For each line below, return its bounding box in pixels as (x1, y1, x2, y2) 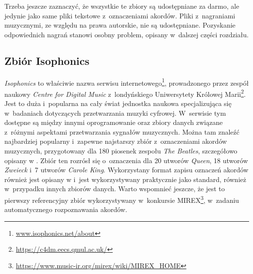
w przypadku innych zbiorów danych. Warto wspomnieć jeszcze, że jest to (4, 183, 225, 194)
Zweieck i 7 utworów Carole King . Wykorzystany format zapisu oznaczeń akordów (4, 165, 249, 175)
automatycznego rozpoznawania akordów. (4, 204, 127, 214)
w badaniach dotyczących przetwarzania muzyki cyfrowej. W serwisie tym (4, 107, 226, 118)
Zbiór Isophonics (4, 53, 90, 68)
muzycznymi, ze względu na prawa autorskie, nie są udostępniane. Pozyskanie (4, 20, 236, 30)
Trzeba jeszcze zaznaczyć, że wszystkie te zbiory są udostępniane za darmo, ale (4, 1, 239, 11)
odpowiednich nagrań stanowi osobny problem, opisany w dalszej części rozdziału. (4, 29, 249, 39)
